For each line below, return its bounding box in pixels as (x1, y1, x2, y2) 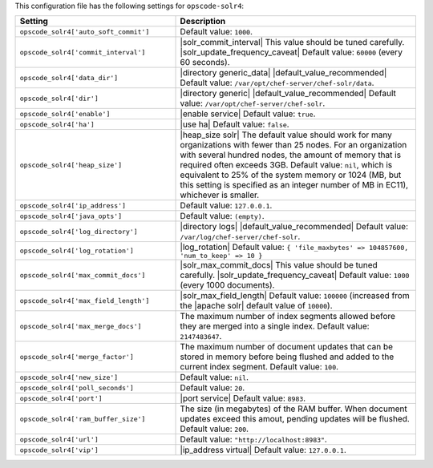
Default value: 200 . (180, 423, 249, 434)
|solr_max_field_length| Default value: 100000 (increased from (180, 290, 410, 301)
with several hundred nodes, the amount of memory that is (180, 149, 401, 160)
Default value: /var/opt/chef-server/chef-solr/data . (180, 77, 374, 88)
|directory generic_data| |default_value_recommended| (180, 67, 387, 79)
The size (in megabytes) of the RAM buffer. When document (180, 403, 408, 414)
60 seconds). (180, 57, 230, 68)
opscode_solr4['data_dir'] (19, 73, 119, 82)
